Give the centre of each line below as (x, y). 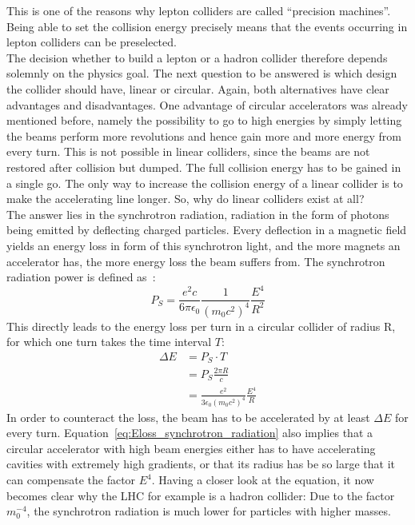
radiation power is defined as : (81, 277)
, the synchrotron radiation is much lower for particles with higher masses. (209, 511)
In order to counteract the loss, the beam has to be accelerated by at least (188, 417)
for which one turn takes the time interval (109, 342)
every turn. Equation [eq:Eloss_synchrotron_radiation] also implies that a (190, 433)
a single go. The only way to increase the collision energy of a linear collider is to (205, 183)
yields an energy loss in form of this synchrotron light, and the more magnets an (204, 245)
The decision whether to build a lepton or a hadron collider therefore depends (197, 57)
